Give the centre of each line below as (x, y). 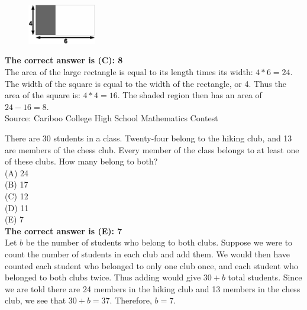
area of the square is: (43, 95)
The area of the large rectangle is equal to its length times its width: (129, 72)
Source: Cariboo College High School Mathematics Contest (112, 118)
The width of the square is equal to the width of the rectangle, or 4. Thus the (146, 83)
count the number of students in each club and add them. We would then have (148, 254)
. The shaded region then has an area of (190, 95)
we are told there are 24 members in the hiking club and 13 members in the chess (153, 288)
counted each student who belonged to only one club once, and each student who (151, 265)
